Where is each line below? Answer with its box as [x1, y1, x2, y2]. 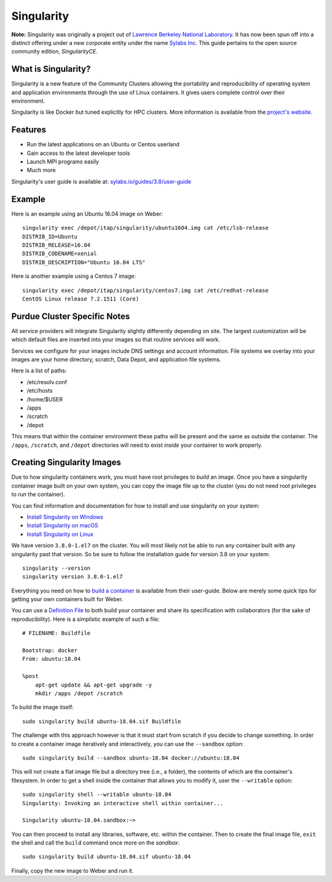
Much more [26, 167, 56, 174]
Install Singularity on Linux [26, 530, 93, 538]
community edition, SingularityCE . [11, 48, 98, 55]
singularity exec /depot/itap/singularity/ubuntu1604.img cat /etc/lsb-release [22, 224, 269, 232]
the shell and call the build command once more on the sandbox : [11, 839, 180, 846]
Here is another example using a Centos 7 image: [11, 272, 136, 280]
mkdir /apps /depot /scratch [34, 690, 123, 697]
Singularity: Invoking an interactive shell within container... [22, 800, 224, 806]
